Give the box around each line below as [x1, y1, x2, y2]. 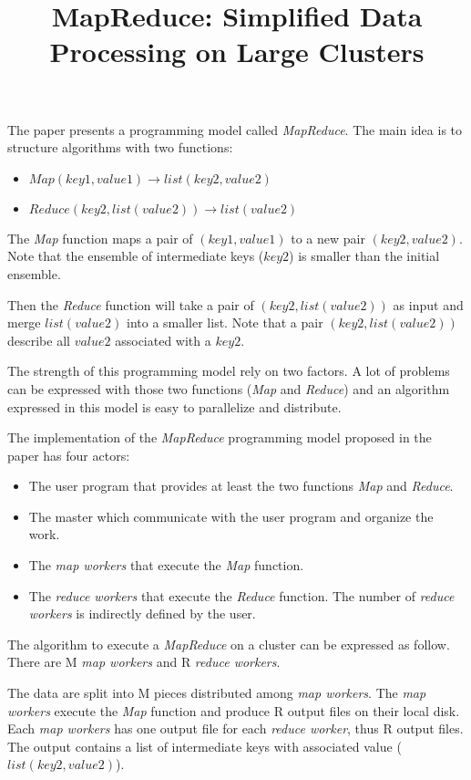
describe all [7, 330, 70, 349]
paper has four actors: [7, 445, 130, 464]
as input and [393, 295, 464, 314]
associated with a [115, 330, 211, 349]
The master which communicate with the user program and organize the [28, 506, 434, 525]
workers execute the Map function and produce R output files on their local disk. [7, 701, 460, 720]
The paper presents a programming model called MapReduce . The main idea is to [7, 120, 463, 139]
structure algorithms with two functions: [7, 138, 233, 157]
